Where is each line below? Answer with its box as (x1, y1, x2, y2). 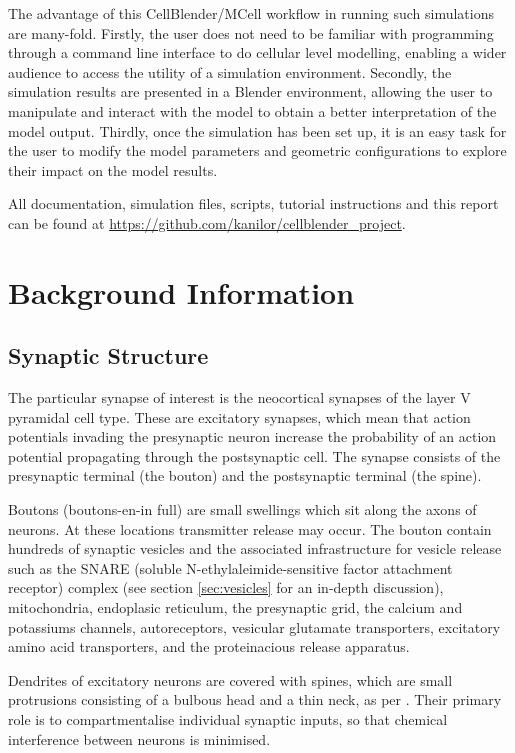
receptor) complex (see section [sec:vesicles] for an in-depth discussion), (8, 577, 444, 598)
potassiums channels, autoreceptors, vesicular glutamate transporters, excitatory (8, 616, 501, 637)
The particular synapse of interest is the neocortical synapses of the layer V (8, 387, 471, 408)
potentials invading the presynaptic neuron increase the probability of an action (8, 426, 497, 447)
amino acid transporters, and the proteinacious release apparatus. (8, 636, 410, 657)
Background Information (8, 271, 355, 312)
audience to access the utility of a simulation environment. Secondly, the (8, 61, 452, 82)
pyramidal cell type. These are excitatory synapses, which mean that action (8, 406, 471, 427)
